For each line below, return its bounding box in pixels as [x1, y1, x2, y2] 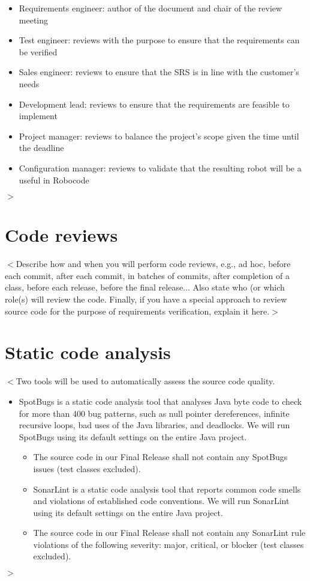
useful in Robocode [19, 173, 89, 186]
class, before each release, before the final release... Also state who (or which [5, 281, 285, 294]
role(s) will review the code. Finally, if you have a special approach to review [5, 293, 287, 306]
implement [19, 109, 58, 122]
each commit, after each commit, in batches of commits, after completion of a [5, 269, 290, 281]
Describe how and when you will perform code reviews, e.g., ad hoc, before [16, 257, 291, 270]
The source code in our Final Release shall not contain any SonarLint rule [33, 526, 306, 539]
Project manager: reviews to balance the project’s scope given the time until [19, 129, 299, 142]
